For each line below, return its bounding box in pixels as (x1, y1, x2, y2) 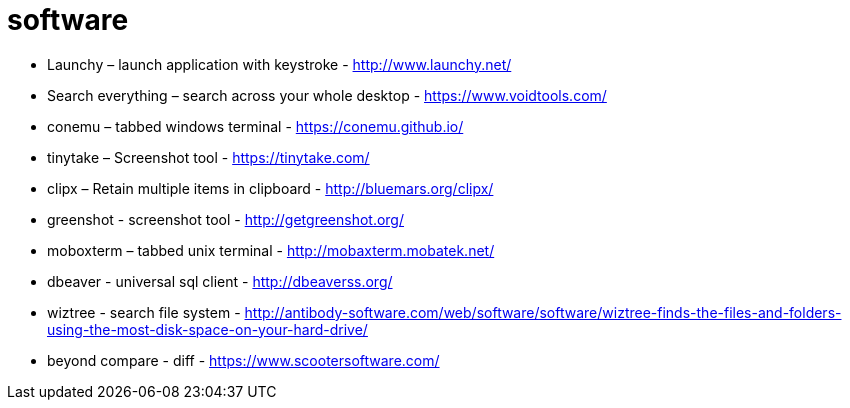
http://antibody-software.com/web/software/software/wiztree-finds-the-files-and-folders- (244, 303, 842, 321)
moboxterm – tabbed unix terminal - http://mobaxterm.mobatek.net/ (47, 241, 495, 259)
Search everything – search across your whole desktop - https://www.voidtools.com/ (47, 86, 607, 104)
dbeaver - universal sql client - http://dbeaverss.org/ (47, 272, 393, 290)
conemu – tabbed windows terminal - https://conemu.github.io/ (47, 117, 464, 135)
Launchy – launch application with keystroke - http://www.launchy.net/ (47, 55, 512, 73)
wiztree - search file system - (47, 303, 241, 321)
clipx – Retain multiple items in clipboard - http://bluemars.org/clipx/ (47, 179, 494, 197)
